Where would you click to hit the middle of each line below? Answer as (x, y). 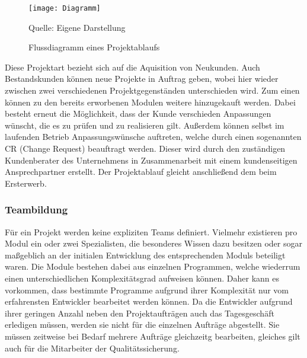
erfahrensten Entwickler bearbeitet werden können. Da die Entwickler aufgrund (149, 301)
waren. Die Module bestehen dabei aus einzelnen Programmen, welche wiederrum (153, 266)
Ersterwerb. (26, 183)
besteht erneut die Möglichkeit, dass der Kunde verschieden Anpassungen (138, 114)
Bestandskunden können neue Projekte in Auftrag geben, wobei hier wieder (142, 79)
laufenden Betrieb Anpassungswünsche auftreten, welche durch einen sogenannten (153, 137)
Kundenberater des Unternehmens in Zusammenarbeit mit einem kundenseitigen (151, 160)
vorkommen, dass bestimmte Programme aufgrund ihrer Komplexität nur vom (147, 290)
